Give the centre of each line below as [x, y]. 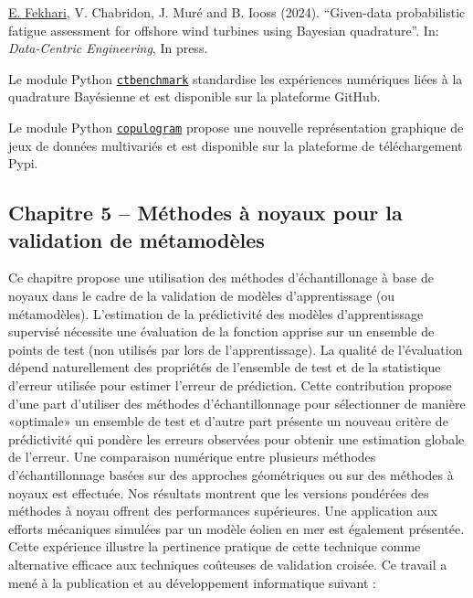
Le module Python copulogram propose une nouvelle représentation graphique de [236, 128]
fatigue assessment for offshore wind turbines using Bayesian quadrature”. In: [224, 30]
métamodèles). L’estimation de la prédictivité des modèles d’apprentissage [216, 313]
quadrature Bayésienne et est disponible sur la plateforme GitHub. [194, 96]
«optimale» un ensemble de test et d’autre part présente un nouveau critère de [228, 421]
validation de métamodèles [137, 239]
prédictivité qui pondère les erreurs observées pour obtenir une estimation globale [236, 438]
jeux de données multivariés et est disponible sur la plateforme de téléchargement [236, 145]
